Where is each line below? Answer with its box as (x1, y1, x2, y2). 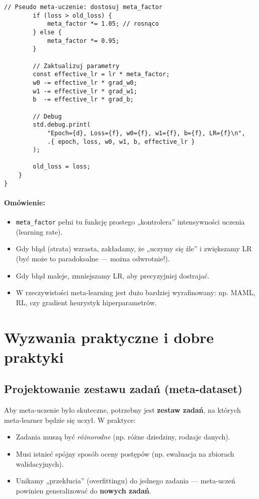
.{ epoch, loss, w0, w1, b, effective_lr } (47, 138, 195, 145)
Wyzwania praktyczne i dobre (4, 326, 214, 347)
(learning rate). (16, 226, 63, 237)
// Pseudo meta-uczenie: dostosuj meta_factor (4, 4, 162, 11)
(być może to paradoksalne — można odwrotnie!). (16, 253, 170, 264)
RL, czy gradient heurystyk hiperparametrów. (16, 297, 157, 307)
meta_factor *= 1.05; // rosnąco (47, 20, 159, 28)
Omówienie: (4, 197, 45, 208)
